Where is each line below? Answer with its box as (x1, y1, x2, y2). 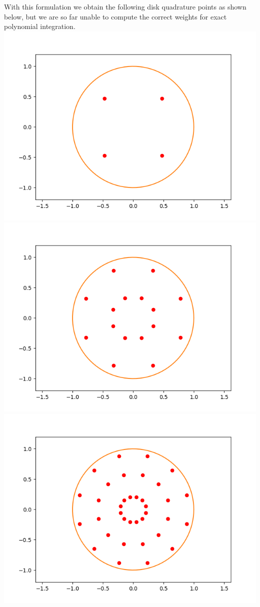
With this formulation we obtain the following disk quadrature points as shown (4, 1, 246, 11)
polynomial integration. (4, 21, 75, 31)
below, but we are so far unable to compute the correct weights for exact (4, 11, 227, 21)
